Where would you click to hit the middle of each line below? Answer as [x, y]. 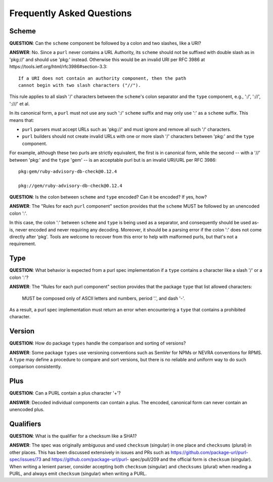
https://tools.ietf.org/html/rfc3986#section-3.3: [58, 67]
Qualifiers [25, 424]
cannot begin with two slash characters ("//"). [80, 85]
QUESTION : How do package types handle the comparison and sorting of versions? [98, 343]
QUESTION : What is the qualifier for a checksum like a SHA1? [73, 436]
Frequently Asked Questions [71, 13]
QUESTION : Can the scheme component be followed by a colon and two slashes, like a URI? [105, 43]
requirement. [23, 244]
